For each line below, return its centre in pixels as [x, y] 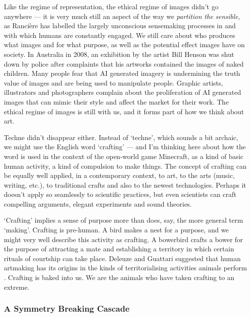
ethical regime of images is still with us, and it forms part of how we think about [124, 111]
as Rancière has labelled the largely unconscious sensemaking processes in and [120, 26]
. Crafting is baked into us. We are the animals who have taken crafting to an [119, 277]
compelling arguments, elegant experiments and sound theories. [98, 203]
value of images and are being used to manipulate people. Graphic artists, [114, 82]
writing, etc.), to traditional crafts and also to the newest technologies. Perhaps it [125, 185]
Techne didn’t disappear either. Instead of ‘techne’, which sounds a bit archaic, [121, 137]
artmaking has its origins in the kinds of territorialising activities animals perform [125, 268]
